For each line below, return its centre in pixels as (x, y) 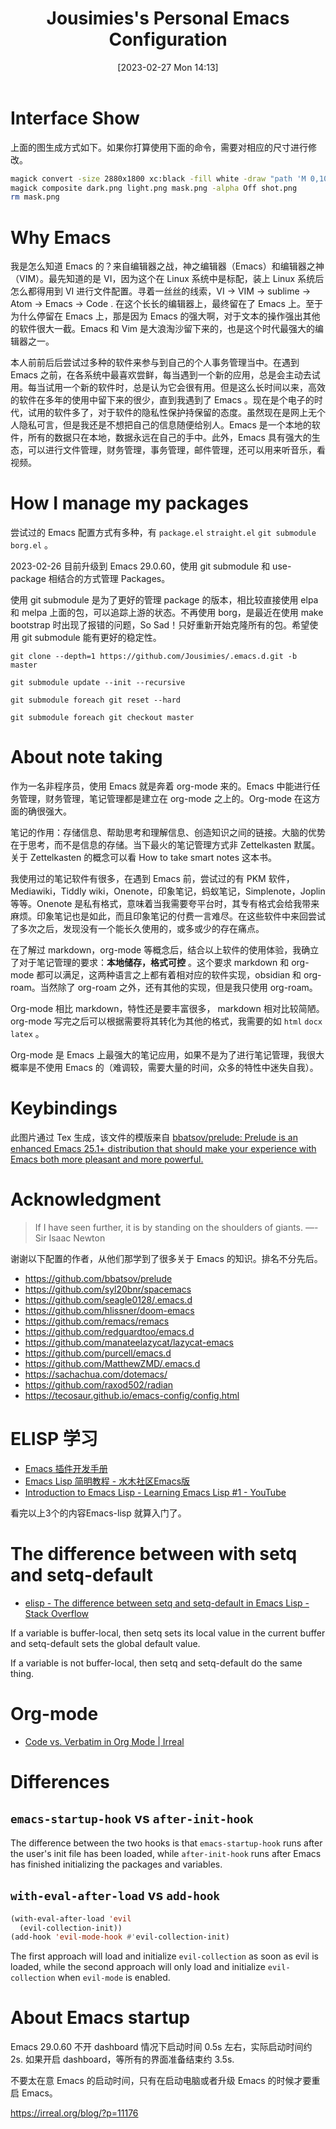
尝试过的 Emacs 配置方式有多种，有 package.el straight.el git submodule (163, 533)
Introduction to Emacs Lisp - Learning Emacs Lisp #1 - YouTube (155, 1492)
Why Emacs (61, 237)
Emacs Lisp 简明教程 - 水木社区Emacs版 (107, 1481)
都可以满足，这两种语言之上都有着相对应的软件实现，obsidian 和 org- (179, 975)
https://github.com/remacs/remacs (97, 1321)
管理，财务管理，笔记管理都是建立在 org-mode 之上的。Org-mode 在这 (165, 799)
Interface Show (75, 118)
